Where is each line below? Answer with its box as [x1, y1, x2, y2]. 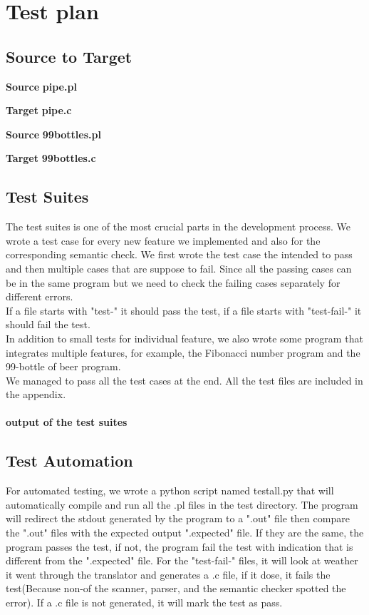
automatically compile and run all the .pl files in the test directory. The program [6, 497, 358, 512]
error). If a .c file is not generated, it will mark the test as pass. [6, 595, 283, 610]
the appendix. [6, 387, 66, 402]
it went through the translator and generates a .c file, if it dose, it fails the [6, 566, 331, 581]
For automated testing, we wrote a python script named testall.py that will [6, 483, 334, 498]
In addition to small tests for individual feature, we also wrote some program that [6, 330, 363, 345]
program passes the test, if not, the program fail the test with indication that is [6, 539, 353, 554]
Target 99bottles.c [6, 151, 96, 166]
